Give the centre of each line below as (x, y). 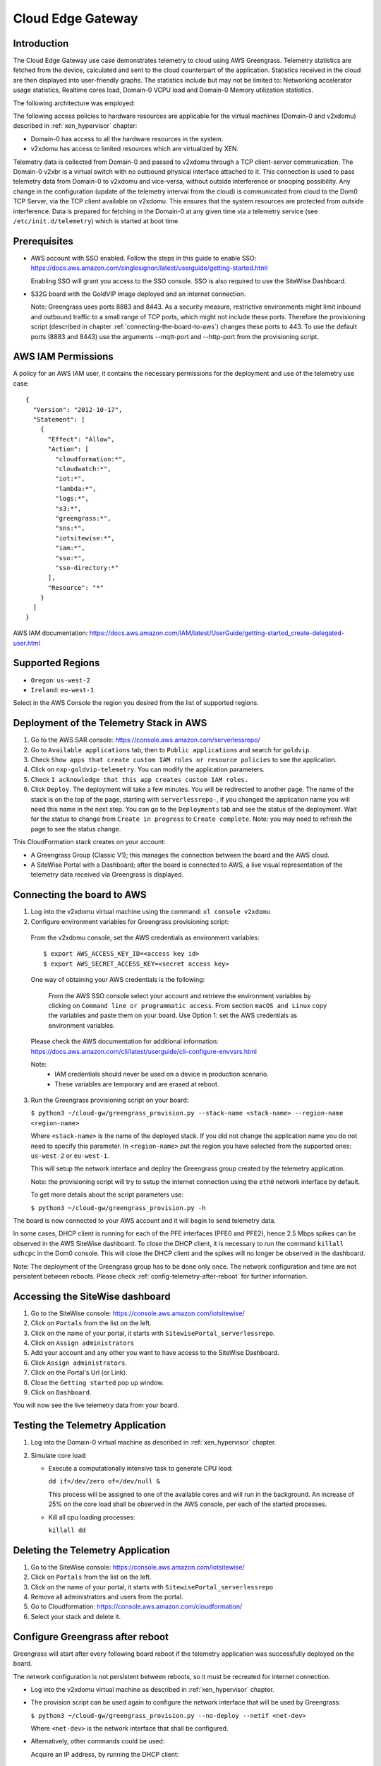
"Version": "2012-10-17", (78, 409)
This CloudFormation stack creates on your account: (89, 842)
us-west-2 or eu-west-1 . (70, 1156)
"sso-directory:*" (87, 568)
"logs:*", (72, 499)
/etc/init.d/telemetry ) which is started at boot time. (96, 221)
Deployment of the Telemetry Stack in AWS (110, 723)
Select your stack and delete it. (76, 1616)
